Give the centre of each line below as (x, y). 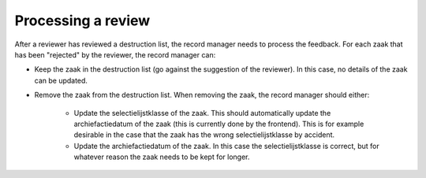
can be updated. (61, 80)
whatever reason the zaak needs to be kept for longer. (162, 157)
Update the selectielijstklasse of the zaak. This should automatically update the (202, 113)
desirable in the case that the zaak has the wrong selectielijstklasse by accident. (204, 135)
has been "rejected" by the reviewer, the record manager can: (115, 54)
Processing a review (82, 20)
